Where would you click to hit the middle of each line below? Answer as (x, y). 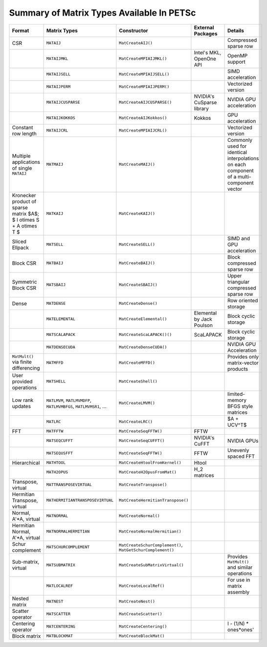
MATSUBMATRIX (61, 565)
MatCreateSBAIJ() (138, 285)
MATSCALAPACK (61, 335)
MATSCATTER (58, 614)
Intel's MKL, (208, 52)
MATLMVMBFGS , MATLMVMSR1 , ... (77, 406)
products (238, 369)
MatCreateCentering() (143, 627)
